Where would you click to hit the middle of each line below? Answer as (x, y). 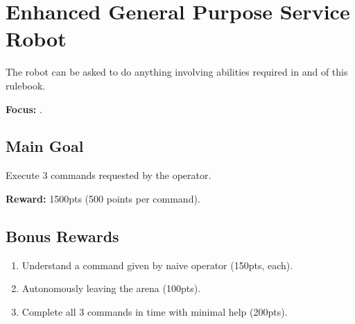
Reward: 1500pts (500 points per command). (103, 198)
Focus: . (24, 109)
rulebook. (26, 85)
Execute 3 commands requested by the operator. (109, 175)
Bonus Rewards (62, 236)
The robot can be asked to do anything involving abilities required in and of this (177, 72)
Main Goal (45, 146)
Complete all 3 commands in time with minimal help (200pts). (155, 311)
